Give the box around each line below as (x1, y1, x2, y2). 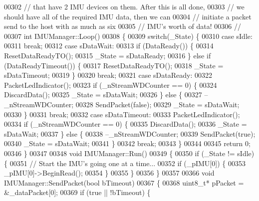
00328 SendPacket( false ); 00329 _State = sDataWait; (75, 99, 240, 109)
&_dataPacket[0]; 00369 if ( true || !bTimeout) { (4, 187, 151, 198)
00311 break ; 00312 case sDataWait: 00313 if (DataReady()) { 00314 (4, 40, 214, 51)
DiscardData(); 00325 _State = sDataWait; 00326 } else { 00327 (4, 89, 202, 100)
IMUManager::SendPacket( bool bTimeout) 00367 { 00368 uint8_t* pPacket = (4, 177, 244, 188)
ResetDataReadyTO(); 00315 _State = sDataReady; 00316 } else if (4, 50, 211, 60)
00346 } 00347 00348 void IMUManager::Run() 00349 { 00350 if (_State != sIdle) (4, 148, 255, 158)
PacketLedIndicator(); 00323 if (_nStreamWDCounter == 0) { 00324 (4, 79, 217, 90)
